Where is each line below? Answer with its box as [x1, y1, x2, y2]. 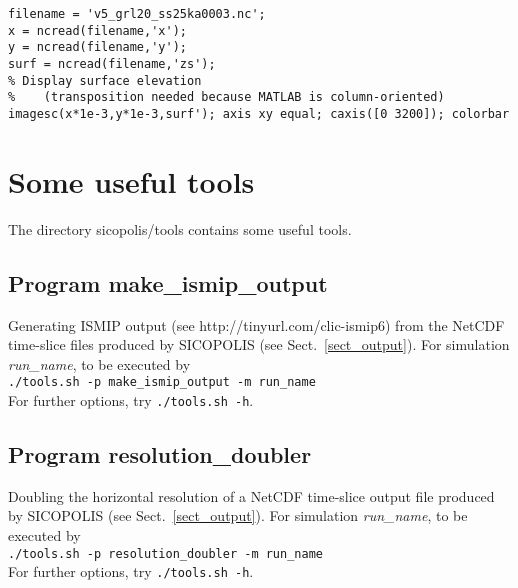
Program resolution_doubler [8, 439, 312, 469]
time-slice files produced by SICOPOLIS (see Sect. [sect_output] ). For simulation [8, 334, 510, 355]
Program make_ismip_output [8, 267, 328, 298]
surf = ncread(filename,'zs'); [8, 56, 216, 71]
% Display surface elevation [8, 73, 202, 88]
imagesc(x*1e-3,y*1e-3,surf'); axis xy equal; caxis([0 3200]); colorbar [8, 106, 510, 121]
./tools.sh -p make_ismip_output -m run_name [8, 375, 316, 390]
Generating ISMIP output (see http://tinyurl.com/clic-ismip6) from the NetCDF [8, 314, 505, 335]
